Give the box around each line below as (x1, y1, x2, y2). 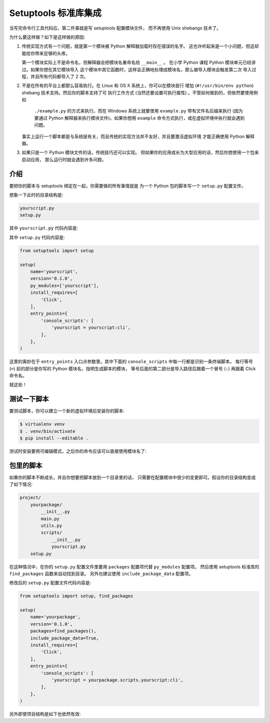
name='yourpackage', (30, 614, 81, 620)
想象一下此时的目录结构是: (9, 192, 63, 198)
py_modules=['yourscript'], (30, 282, 99, 288)
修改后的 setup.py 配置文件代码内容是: (9, 580, 91, 586)
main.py (40, 515, 60, 521)
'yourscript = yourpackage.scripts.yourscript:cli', (51, 677, 183, 682)
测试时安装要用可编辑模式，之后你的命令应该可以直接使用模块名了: (9, 448, 147, 454)
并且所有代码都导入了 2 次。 (30, 73, 88, 79)
